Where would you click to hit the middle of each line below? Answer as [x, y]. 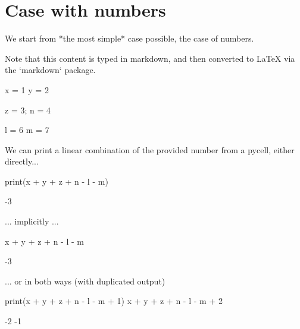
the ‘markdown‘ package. [50, 70]
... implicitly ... [32, 221]
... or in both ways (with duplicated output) [85, 281]
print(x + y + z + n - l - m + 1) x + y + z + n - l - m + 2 [114, 301]
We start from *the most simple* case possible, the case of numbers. [129, 38]
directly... [22, 161]
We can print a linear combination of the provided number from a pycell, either [150, 149]
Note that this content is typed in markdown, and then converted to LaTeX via [150, 58]
